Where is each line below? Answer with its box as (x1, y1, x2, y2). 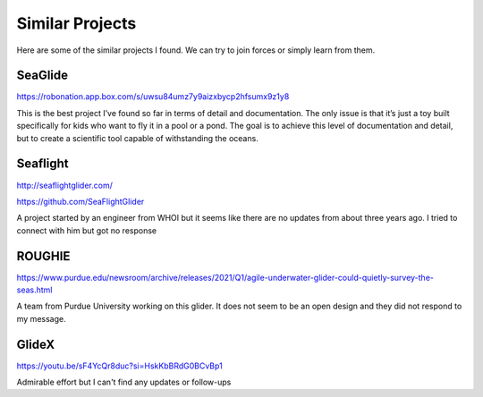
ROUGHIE (16, 249, 71, 264)
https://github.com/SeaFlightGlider (16, 196, 145, 207)
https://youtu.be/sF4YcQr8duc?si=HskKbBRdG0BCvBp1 (16, 360, 223, 371)
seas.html (16, 284, 53, 295)
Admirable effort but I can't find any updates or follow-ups (16, 376, 232, 388)
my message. (16, 313, 66, 324)
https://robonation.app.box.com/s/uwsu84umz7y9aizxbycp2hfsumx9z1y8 (16, 91, 290, 102)
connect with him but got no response (16, 224, 157, 236)
